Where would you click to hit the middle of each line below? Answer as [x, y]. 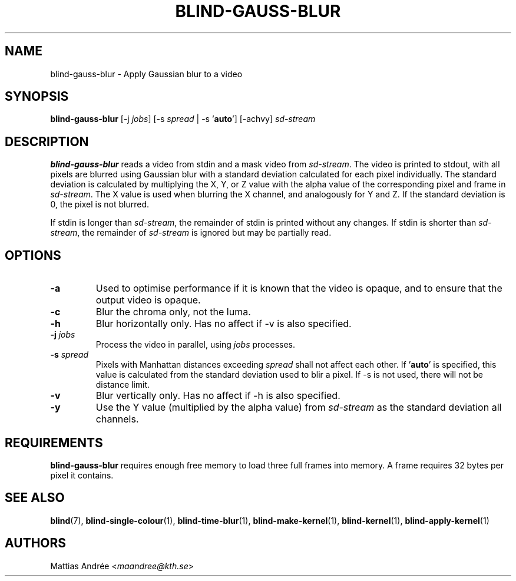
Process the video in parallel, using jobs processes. [196, 345]
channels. [117, 419]
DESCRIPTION [47, 141]
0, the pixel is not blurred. [100, 204]
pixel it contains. [82, 475]
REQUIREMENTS [54, 443]
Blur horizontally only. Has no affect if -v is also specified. [224, 324]
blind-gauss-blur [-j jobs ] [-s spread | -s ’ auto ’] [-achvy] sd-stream [183, 119]
